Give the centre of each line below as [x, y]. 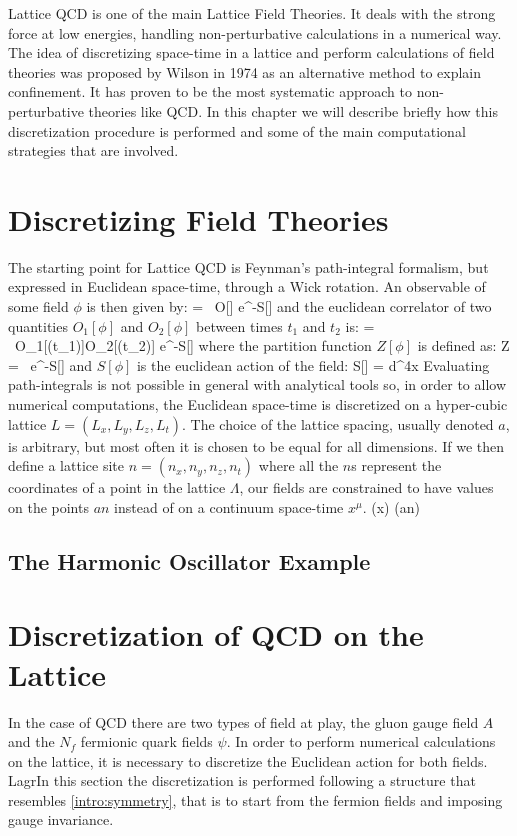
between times [239, 325]
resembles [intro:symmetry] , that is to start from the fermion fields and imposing [255, 799]
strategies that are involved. [93, 150]
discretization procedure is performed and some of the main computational [237, 130]
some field [38, 306]
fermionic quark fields [146, 741]
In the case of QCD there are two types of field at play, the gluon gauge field [243, 721]
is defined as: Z [463, 345]
